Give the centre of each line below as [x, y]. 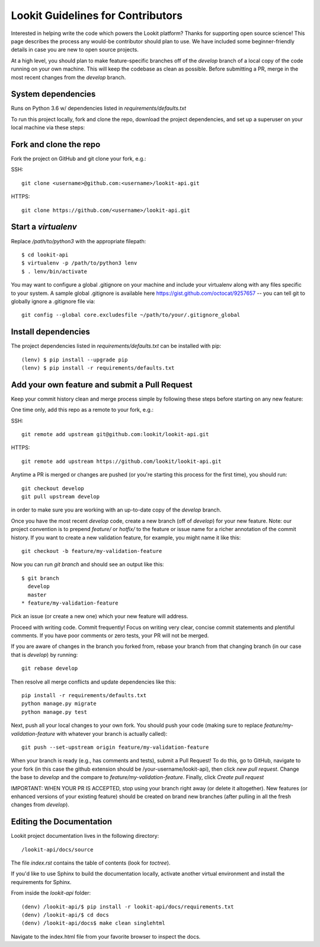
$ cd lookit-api [45, 255]
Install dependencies [50, 332]
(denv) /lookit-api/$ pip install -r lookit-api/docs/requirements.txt [128, 907]
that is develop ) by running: [44, 654]
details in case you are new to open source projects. [75, 50]
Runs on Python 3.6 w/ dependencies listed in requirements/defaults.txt [99, 108]
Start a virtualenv [44, 227]
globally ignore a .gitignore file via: [53, 301]
